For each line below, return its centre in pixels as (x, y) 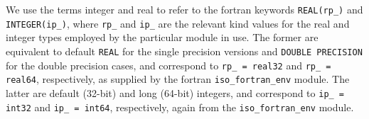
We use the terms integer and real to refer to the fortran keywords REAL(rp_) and (184, 9)
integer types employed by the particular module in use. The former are (162, 37)
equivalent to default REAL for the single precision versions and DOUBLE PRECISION (184, 51)
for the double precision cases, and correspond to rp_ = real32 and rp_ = (169, 65)
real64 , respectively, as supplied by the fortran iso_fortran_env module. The (178, 79)
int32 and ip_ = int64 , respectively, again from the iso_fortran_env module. (180, 107)
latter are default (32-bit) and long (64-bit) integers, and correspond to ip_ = (175, 92)
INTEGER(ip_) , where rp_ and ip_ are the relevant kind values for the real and (178, 23)
